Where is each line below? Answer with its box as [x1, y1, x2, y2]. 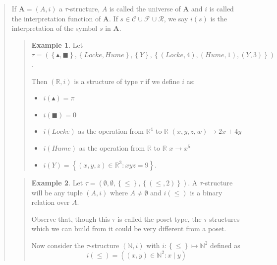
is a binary [190, 187, 222, 197]
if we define [145, 76, 180, 86]
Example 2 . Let [31, 177, 83, 187]
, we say [164, 13, 188, 23]
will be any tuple [31, 187, 83, 197]
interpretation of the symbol [11, 23, 98, 33]
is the [210, 13, 227, 23]
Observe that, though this [31, 213, 110, 224]
